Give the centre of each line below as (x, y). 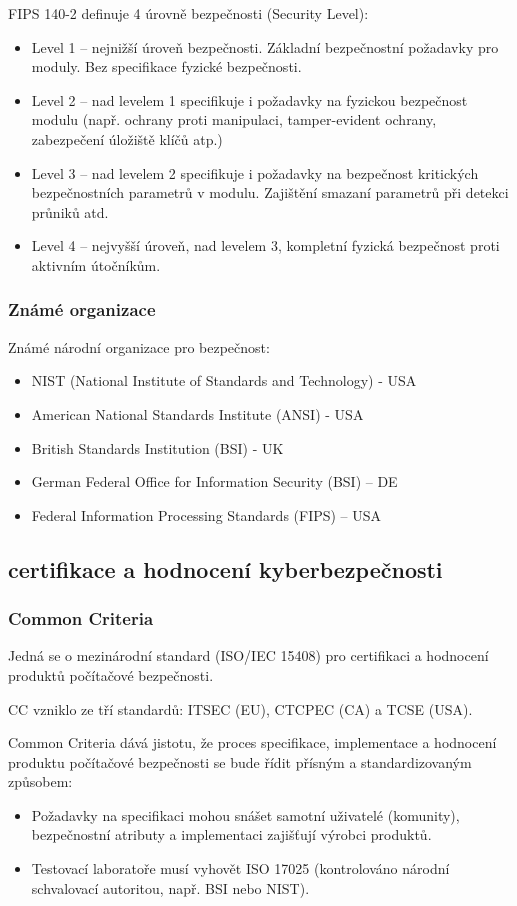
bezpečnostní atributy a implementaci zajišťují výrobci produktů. (231, 834)
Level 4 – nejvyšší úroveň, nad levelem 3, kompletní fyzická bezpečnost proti (265, 245)
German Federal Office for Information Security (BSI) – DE (214, 481)
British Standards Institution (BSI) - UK (157, 447)
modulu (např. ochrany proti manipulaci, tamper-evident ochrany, (234, 119)
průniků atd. (70, 211)
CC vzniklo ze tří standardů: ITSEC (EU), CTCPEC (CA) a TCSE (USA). (240, 708)
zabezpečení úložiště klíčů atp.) (127, 138)
